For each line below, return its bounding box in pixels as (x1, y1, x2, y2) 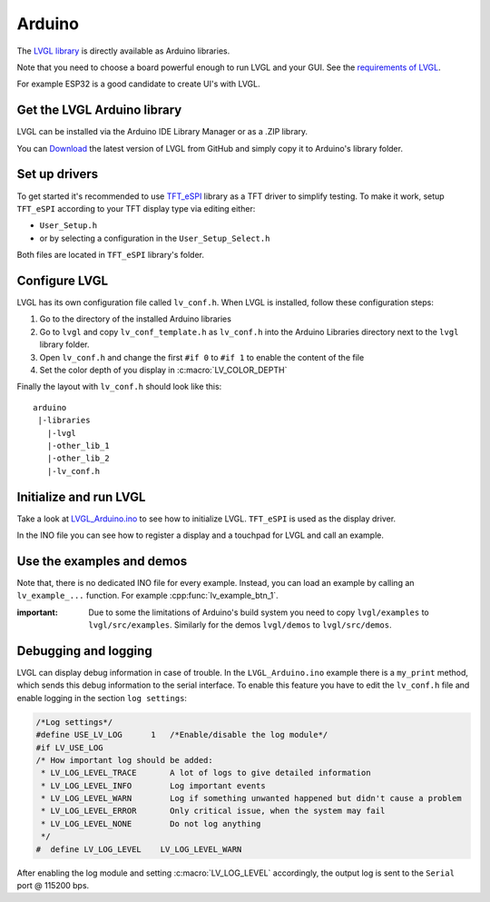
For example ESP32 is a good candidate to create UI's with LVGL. (16, 78, 260, 90)
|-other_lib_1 (46, 441, 110, 451)
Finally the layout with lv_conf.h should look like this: (16, 382, 222, 392)
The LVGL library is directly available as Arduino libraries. (16, 45, 230, 56)
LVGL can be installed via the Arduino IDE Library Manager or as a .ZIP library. (16, 126, 309, 137)
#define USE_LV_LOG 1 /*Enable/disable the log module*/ (35, 729, 328, 740)
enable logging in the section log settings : (16, 692, 188, 703)
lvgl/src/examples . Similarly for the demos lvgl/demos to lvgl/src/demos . (88, 620, 392, 630)
